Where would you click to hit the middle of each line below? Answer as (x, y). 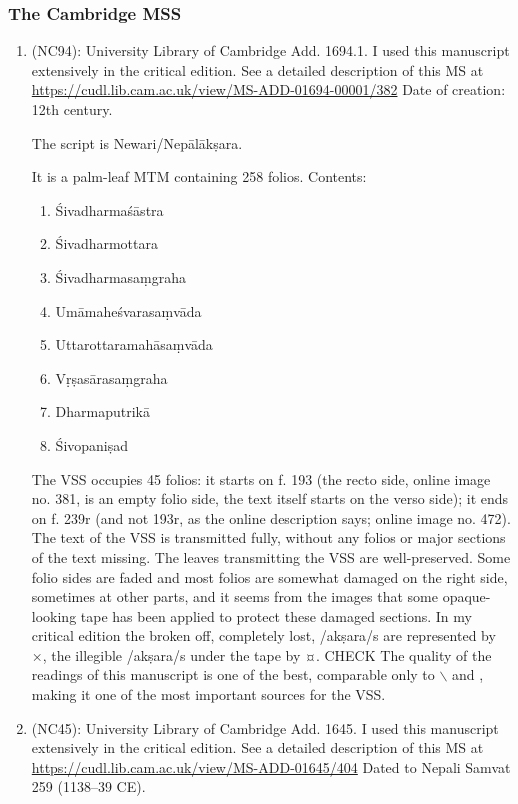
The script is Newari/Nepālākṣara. (137, 142)
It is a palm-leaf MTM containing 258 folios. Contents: (199, 176)
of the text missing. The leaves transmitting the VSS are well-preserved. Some (271, 556)
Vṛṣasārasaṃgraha (111, 377)
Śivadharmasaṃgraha (121, 276)
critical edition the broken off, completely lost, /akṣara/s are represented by (263, 635)
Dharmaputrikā (103, 411)
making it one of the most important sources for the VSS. (208, 694)
